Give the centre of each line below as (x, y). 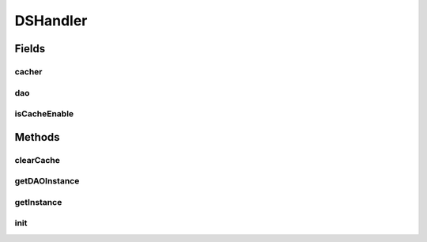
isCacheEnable (44, 114)
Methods (37, 137)
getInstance (38, 202)
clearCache (38, 160)
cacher (28, 71)
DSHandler (51, 21)
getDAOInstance (47, 181)
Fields (30, 49)
